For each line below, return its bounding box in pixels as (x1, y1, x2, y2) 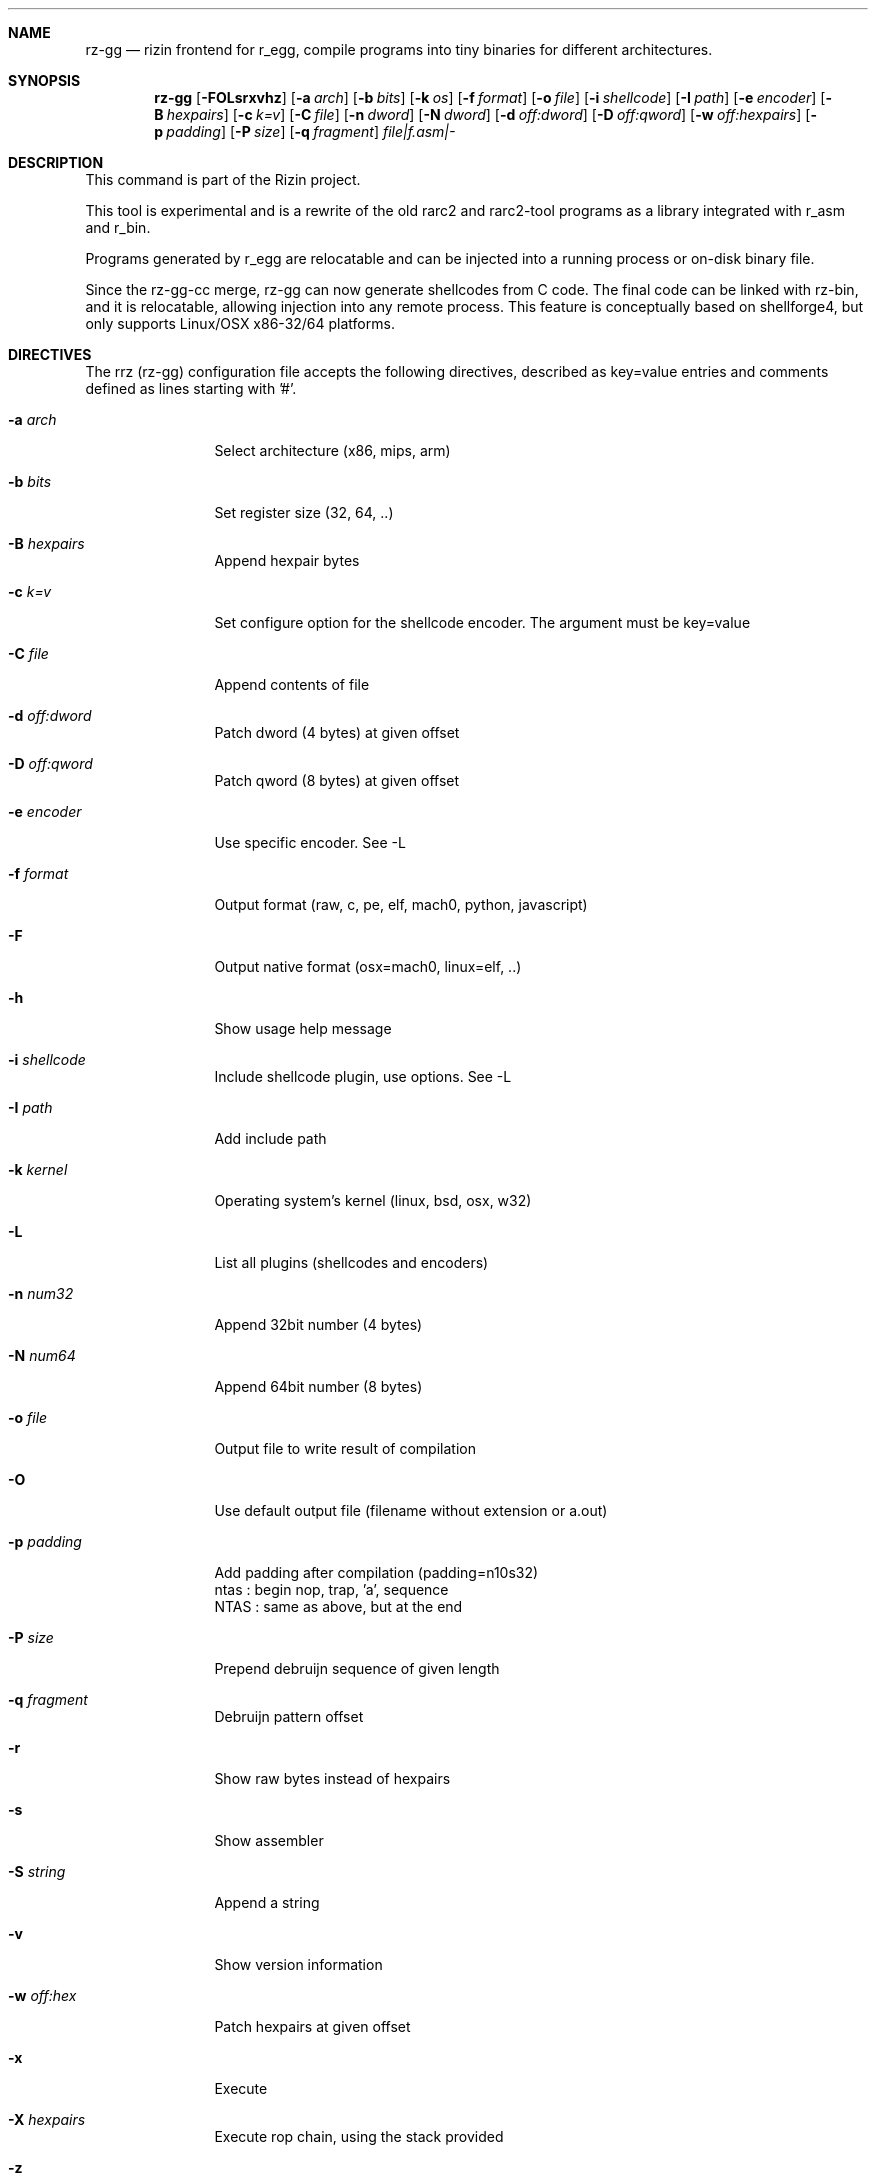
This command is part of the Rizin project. (85, 171, 361, 188)
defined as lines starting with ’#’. (85, 380, 297, 397)
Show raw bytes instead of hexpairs (214, 1770, 451, 1787)
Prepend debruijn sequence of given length (214, 1660, 500, 1677)
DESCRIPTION (8, 154, 104, 171)
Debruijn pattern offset (214, 1708, 364, 1725)
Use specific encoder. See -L (214, 834, 406, 851)
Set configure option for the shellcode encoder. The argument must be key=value (214, 614, 751, 631)
